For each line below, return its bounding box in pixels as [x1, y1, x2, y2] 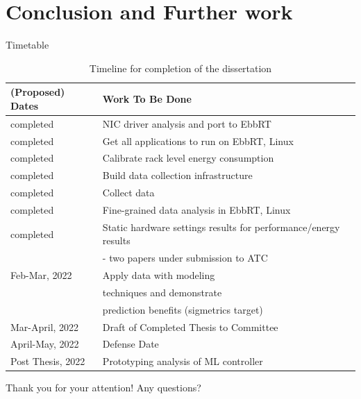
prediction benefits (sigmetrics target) [102, 302, 263, 316]
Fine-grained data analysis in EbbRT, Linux [102, 202, 291, 217]
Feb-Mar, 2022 [10, 268, 72, 282]
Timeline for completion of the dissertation [89, 60, 272, 75]
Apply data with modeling [102, 268, 215, 282]
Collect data [102, 185, 155, 200]
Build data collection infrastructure [102, 168, 253, 182]
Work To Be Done [102, 92, 192, 106]
